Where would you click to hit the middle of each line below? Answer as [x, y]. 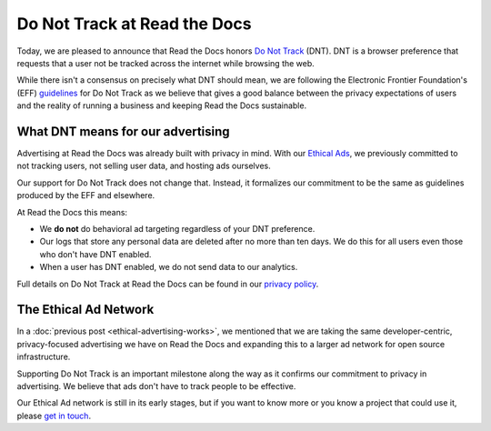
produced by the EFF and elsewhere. [86, 195]
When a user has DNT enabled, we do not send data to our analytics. [169, 267]
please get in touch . [54, 416]
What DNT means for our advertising [124, 131]
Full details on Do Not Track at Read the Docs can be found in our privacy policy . [168, 284]
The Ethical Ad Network [85, 310]
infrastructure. [44, 357]
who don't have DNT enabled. [95, 254]
